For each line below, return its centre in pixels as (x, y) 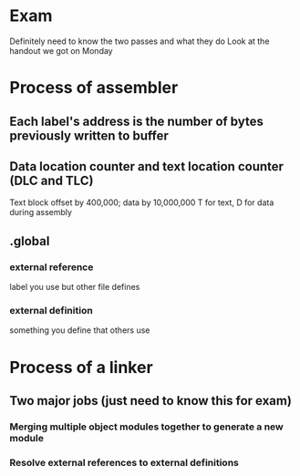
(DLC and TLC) (52, 180)
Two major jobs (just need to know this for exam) (150, 401)
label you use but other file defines (75, 287)
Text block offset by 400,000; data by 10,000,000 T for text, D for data (142, 202)
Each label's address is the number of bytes (137, 121)
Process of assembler (94, 88)
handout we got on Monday (61, 50)
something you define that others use (80, 330)
